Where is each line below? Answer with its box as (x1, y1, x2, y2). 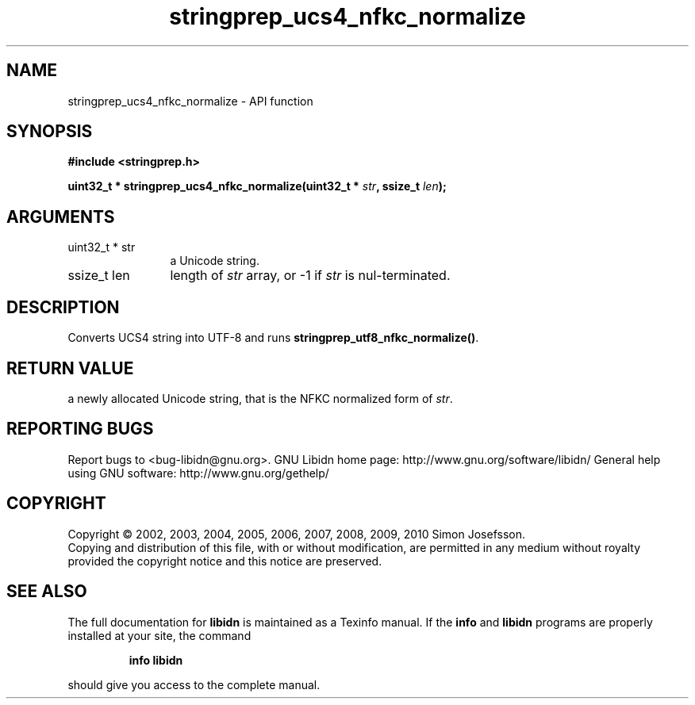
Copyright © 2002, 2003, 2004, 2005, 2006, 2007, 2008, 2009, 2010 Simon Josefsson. (67, 527, 525, 541)
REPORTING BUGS (6, 419, 154, 439)
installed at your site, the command (67, 628, 252, 642)
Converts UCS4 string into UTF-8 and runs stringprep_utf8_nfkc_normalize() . (67, 331, 479, 345)
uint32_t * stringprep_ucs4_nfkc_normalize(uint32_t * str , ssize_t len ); (67, 179, 447, 193)
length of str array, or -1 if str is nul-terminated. (170, 267, 451, 284)
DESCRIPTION (6, 297, 120, 317)
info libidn (129, 653, 183, 667)
